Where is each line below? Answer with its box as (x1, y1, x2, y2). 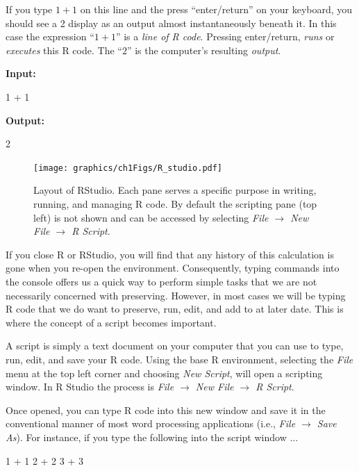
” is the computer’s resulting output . (126, 42, 281, 57)
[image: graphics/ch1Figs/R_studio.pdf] (33, 163, 223, 173)
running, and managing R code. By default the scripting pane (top (33, 197, 317, 210)
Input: (6, 66, 36, 81)
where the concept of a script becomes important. (6, 315, 217, 329)
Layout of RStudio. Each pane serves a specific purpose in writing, (33, 183, 317, 197)
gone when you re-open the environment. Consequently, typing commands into (6, 261, 340, 275)
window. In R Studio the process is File (6, 379, 174, 394)
